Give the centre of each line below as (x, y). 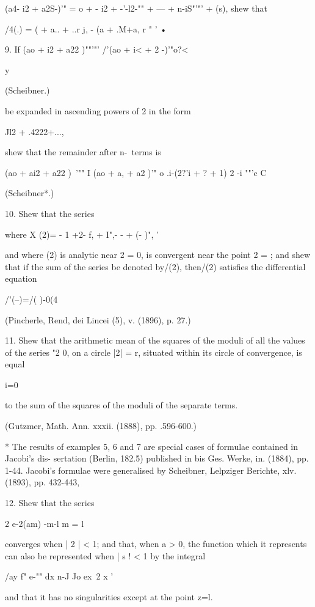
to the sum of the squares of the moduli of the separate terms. (121, 405)
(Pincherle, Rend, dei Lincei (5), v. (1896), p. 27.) (98, 319)
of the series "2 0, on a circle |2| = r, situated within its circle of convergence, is (154, 352)
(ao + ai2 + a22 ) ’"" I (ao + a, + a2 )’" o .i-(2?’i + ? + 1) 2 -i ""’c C (136, 172)
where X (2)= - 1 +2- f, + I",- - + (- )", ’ (82, 234)
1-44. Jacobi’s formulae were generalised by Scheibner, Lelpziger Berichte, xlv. (151, 470)
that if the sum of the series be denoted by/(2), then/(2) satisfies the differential (155, 266)
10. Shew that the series (50, 213)
